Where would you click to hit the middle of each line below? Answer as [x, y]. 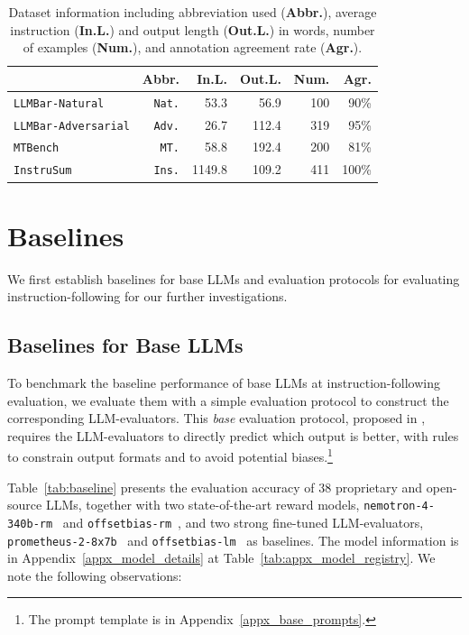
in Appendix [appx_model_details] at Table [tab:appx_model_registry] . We [221, 558]
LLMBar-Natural [59, 103]
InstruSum [43, 171]
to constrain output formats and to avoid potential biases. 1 [170, 456]
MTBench [37, 148]
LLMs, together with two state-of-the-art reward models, [202, 505]
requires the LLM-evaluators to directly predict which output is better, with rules [233, 435]
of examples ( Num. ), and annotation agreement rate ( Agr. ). [193, 47]
